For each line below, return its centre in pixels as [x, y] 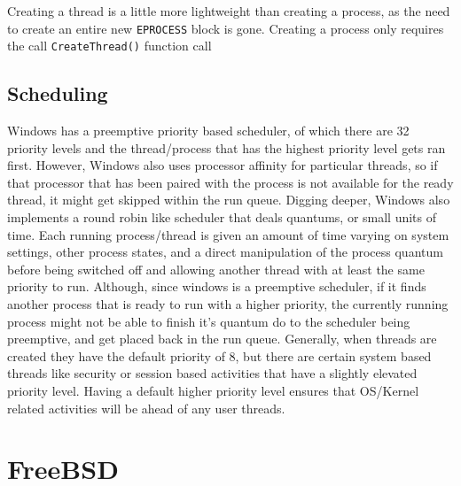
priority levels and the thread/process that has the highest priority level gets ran [227, 147]
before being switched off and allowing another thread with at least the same [216, 269]
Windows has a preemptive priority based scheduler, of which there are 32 [208, 131]
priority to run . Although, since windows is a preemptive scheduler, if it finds [217, 286]
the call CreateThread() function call [109, 46]
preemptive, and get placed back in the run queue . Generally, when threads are [222, 339]
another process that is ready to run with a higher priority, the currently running [228, 304]
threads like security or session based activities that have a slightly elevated [212, 373]
